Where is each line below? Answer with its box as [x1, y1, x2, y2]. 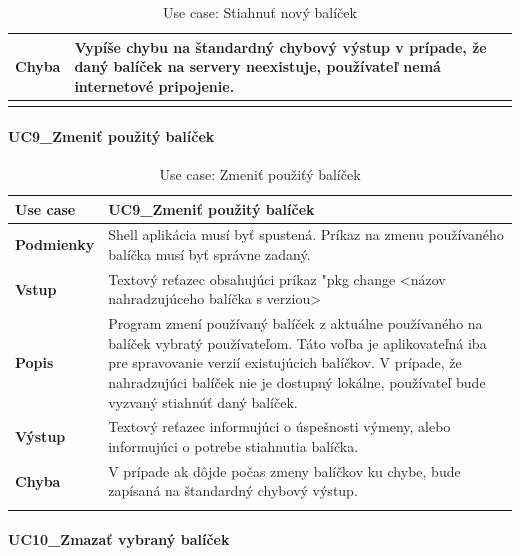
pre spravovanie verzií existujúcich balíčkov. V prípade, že [108, 352, 462, 373]
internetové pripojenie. [74, 75, 235, 96]
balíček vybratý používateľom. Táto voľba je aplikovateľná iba [108, 332, 487, 353]
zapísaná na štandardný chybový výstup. [108, 480, 358, 501]
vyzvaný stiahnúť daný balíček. [108, 391, 298, 412]
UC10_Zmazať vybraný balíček [8, 529, 230, 550]
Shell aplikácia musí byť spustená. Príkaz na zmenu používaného [108, 224, 504, 245]
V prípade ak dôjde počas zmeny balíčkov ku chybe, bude [108, 460, 461, 481]
